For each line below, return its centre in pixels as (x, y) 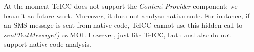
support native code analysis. (48, 44)
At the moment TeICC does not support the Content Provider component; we (121, 6)
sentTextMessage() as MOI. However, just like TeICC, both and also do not (117, 34)
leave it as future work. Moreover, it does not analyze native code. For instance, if (127, 15)
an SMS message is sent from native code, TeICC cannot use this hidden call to (123, 25)
